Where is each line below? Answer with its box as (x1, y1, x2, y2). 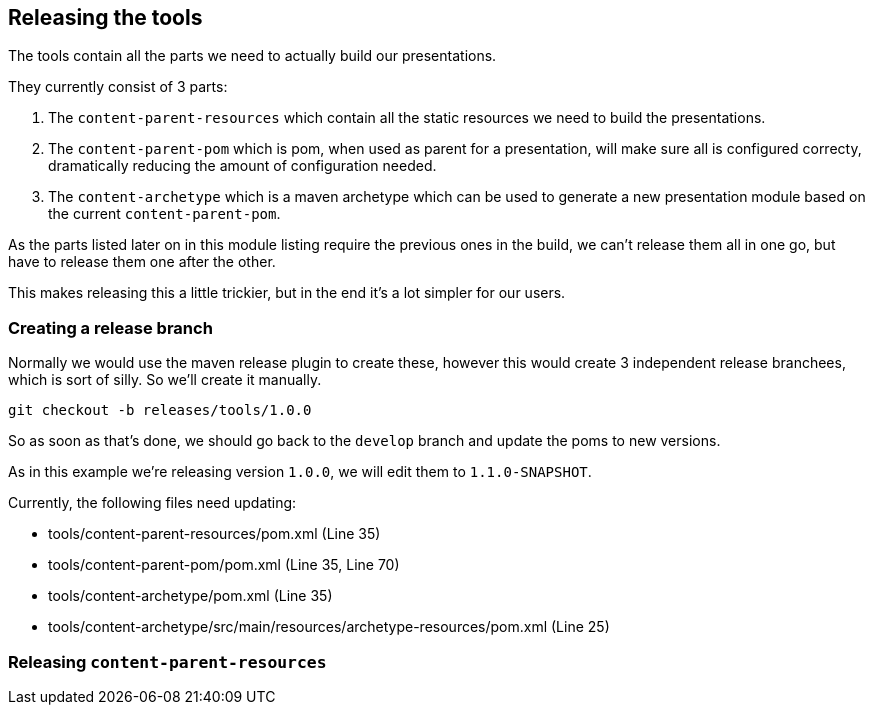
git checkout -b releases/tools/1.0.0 (8, 402, 312, 419)
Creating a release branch (8, 317, 213, 338)
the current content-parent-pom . (48, 205, 281, 223)
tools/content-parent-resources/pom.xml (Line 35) (48, 525, 381, 543)
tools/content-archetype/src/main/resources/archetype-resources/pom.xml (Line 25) (48, 618, 610, 636)
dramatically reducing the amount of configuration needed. (48, 157, 437, 175)
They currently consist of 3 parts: (8, 78, 228, 96)
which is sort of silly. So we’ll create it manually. (8, 371, 322, 389)
